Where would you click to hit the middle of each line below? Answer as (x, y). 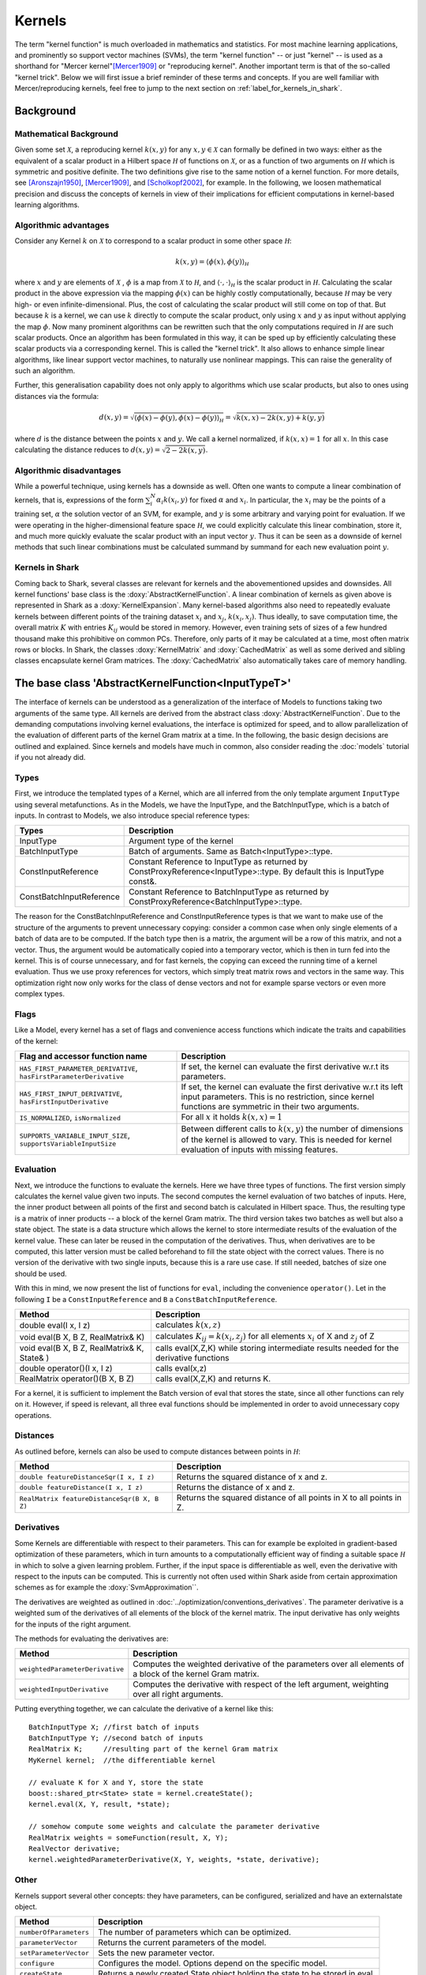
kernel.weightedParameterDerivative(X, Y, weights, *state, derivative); (174, 1860)
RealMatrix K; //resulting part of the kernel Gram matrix (153, 1749)
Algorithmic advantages (62, 225)
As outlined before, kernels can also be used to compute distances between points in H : (158, 1451)
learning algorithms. (47, 205)
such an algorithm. (45, 371)
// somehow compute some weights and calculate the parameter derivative (174, 1826)
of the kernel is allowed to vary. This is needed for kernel (286, 1139)
